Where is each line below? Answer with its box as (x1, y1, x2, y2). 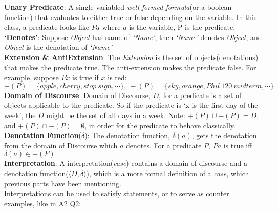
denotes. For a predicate (126, 140, 202, 150)
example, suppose (4, 72, 59, 83)
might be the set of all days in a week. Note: (46, 109, 185, 120)
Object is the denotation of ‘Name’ (4, 42, 113, 52)
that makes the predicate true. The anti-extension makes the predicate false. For (4, 62, 256, 72)
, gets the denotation (191, 130, 257, 141)
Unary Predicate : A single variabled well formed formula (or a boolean (4, 2, 232, 12)
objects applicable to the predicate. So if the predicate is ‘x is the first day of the (4, 100, 258, 110)
